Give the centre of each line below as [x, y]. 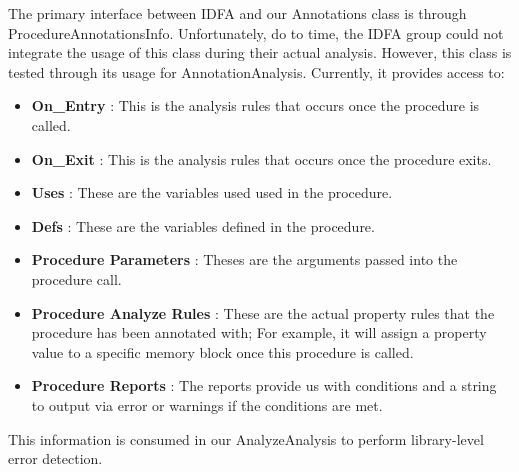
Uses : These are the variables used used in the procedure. [212, 192]
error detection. [55, 458]
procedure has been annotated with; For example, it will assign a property [259, 332]
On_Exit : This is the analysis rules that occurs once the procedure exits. [261, 158]
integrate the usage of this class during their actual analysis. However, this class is [260, 52]
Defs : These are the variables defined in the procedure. [203, 225]
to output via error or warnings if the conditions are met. [207, 404]
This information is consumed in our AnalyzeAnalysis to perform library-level [246, 438]
